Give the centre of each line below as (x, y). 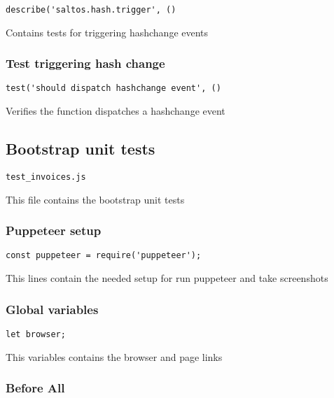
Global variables (52, 309)
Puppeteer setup (54, 230)
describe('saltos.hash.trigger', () (91, 10)
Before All (35, 388)
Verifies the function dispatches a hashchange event (116, 111)
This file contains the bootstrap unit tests (95, 199)
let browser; (36, 334)
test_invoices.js (46, 177)
